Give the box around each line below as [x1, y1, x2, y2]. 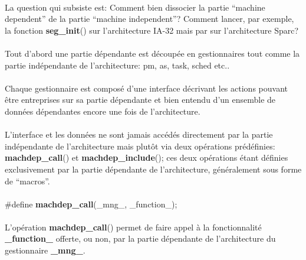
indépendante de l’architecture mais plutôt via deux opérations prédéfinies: [5, 139, 275, 152]
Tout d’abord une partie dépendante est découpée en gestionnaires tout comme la [5, 47, 300, 59]
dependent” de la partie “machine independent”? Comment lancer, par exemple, [5, 12, 294, 25]
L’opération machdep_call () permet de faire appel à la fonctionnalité [5, 220, 262, 233]
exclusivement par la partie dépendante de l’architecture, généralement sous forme [5, 162, 302, 175]
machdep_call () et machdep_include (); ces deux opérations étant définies [5, 151, 288, 164]
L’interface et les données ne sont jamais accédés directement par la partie [5, 128, 273, 141]
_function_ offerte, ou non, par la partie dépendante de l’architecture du [5, 232, 276, 245]
